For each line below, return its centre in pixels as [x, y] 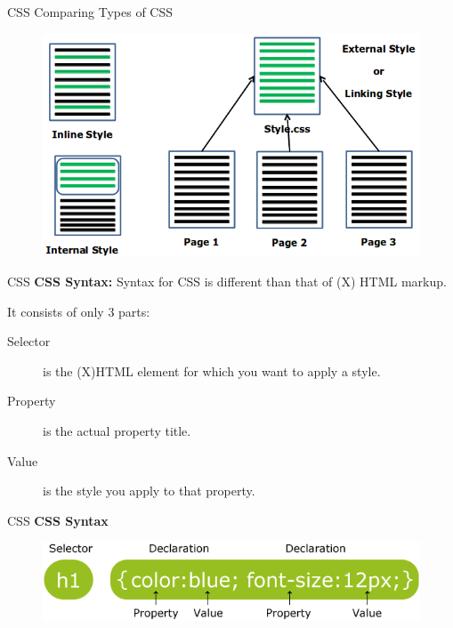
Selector [29, 341]
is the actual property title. [117, 431]
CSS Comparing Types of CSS [90, 12]
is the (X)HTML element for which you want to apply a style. [212, 370]
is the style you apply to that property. [149, 491]
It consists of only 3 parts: [79, 311]
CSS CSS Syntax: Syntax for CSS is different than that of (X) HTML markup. [227, 282]
